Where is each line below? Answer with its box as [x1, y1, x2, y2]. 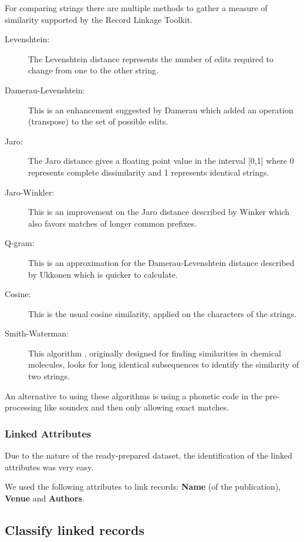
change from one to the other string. [28, 64, 158, 76]
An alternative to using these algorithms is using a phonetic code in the [5, 389, 263, 402]
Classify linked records [5, 520, 144, 538]
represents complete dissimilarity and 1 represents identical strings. [28, 166, 269, 178]
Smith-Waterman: [5, 327, 69, 339]
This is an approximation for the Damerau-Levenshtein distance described [28, 256, 295, 268]
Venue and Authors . [5, 491, 85, 504]
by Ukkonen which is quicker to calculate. [28, 268, 178, 280]
